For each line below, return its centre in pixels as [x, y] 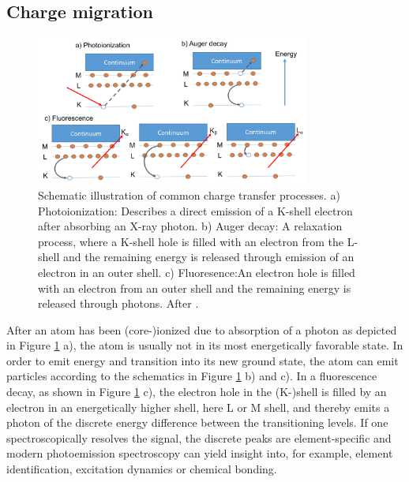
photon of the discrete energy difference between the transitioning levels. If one [197, 422]
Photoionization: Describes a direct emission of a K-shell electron [195, 210]
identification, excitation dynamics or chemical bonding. [142, 469]
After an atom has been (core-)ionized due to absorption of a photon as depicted [202, 329]
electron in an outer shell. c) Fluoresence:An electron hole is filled [197, 272]
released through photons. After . [118, 303]
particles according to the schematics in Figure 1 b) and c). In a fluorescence [192, 376]
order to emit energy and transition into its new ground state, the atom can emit [203, 360]
